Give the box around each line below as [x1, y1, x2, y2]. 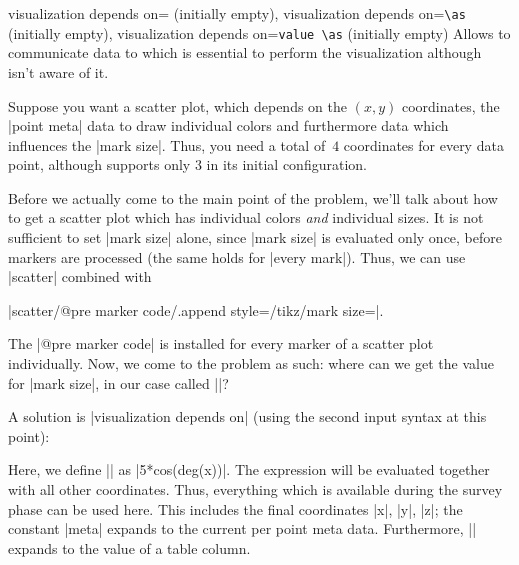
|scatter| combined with [8, 266, 152, 287]
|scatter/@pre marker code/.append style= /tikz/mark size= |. [8, 299, 384, 320]
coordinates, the [401, 95, 500, 116]
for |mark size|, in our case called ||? [8, 372, 229, 393]
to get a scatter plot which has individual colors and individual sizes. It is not [8, 207, 484, 228]
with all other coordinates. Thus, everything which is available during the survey [8, 479, 503, 499]
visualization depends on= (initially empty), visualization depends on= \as [8, 3, 466, 23]
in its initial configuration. [206, 154, 367, 175]
